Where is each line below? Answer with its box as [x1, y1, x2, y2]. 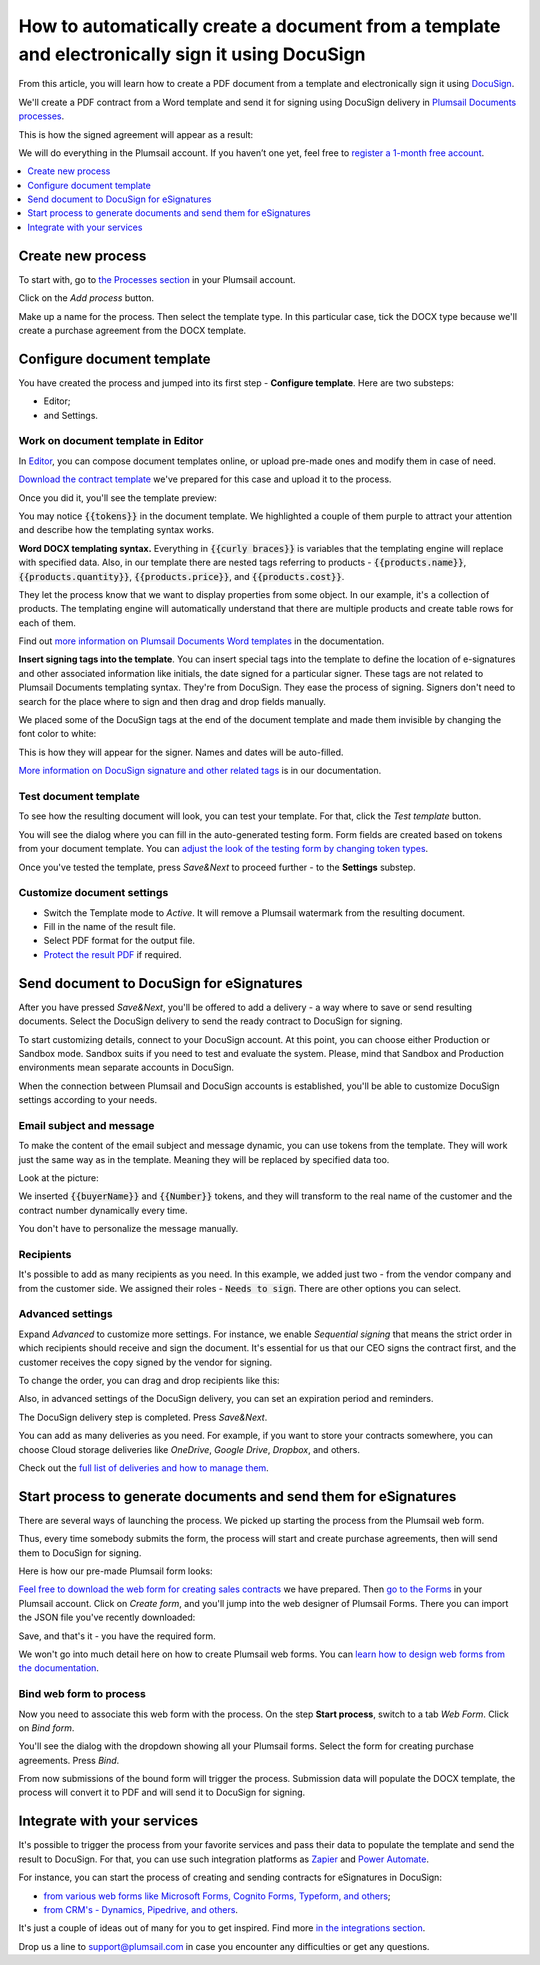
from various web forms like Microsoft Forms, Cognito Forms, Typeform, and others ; [43, 1890, 391, 1902]
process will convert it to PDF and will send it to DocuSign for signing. [18, 1786, 306, 1799]
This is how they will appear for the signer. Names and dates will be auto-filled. [18, 746, 344, 758]
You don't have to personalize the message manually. [18, 1223, 239, 1235]
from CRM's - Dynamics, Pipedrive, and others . [43, 1903, 239, 1915]
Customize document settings [18, 886, 169, 900]
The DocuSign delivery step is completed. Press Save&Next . [18, 1411, 268, 1423]
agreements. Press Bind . [18, 1754, 120, 1766]
